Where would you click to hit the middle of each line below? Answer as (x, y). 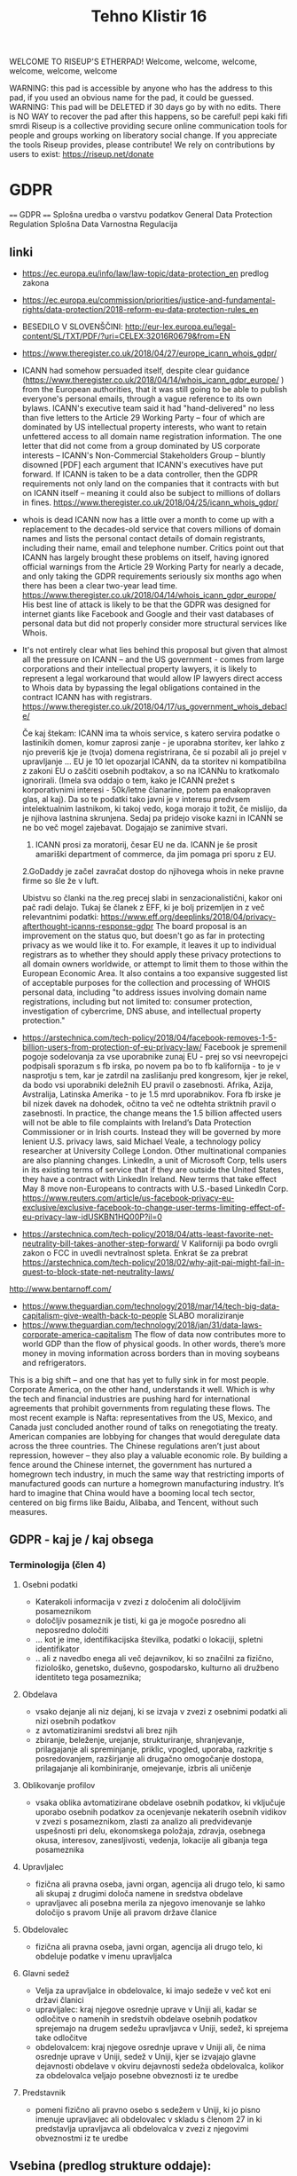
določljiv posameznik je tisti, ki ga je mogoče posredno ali (141, 1620)
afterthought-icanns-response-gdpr (88, 926)
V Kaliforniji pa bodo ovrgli (230, 1243)
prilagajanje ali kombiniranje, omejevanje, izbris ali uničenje (143, 1768)
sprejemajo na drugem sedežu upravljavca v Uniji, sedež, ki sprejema (162, 2028)
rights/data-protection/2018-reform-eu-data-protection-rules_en (140, 309)
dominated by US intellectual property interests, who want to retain (145, 427)
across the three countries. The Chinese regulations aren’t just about (135, 1446)
